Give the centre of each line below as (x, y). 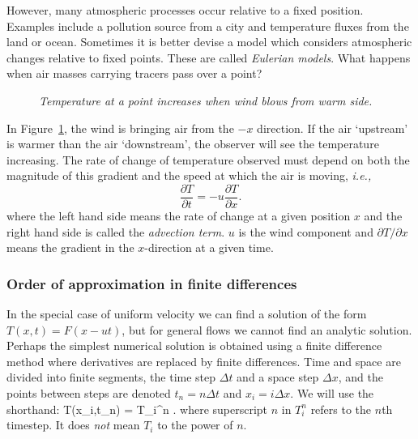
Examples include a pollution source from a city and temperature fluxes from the (208, 26)
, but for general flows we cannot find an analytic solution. (267, 329)
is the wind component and (306, 231)
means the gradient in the (70, 247)
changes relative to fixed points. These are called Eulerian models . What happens (209, 57)
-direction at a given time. (209, 247)
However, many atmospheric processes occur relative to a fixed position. (185, 10)
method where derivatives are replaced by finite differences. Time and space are (204, 361)
